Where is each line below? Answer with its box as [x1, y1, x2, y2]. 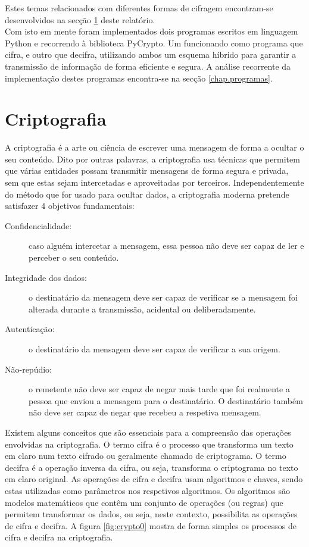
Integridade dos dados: [5, 271, 87, 283]
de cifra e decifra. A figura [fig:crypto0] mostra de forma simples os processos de [5, 519, 297, 532]
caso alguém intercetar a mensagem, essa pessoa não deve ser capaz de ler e [29, 239, 304, 252]
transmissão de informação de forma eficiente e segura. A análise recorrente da [5, 60, 291, 72]
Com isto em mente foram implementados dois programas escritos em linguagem [5, 25, 298, 37]
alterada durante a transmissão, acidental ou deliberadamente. [29, 302, 256, 315]
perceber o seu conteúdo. [29, 251, 119, 264]
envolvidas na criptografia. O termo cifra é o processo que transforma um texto [5, 437, 294, 450]
